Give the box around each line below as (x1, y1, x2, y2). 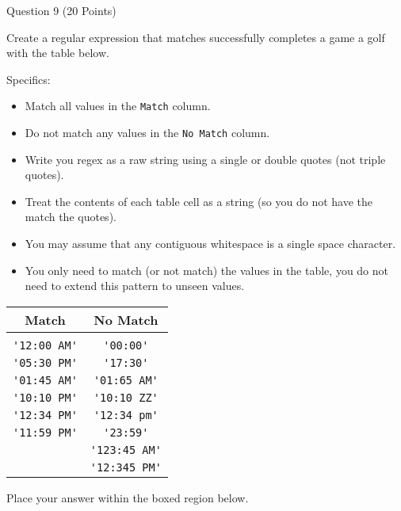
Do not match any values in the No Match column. (25, 124, 270, 141)
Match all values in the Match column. (25, 97, 211, 114)
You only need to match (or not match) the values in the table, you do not (25, 261, 389, 278)
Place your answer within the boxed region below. (6, 489, 249, 505)
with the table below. (6, 44, 109, 61)
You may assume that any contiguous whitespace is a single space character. (25, 235, 396, 252)
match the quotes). (25, 208, 116, 225)
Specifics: (6, 71, 51, 87)
